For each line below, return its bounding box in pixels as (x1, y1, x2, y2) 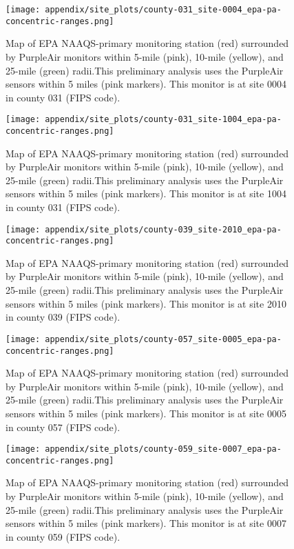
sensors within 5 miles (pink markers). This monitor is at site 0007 (6, 516, 286, 530)
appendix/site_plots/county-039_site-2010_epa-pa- (45, 224, 282, 234)
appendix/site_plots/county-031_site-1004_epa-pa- (45, 114, 282, 125)
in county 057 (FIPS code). (6, 419, 120, 434)
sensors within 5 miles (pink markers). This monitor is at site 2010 (6, 296, 286, 310)
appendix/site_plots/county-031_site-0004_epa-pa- (45, 5, 282, 14)
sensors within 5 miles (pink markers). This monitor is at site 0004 (6, 77, 286, 91)
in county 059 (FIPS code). (6, 529, 120, 543)
